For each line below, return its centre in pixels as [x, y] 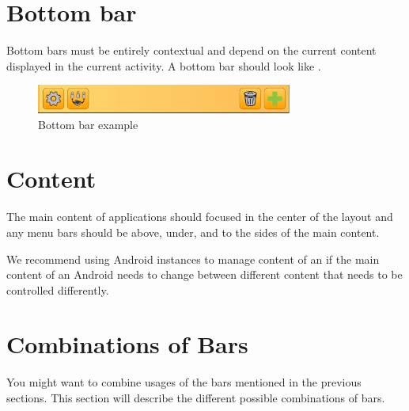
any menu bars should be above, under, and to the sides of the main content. [193, 232]
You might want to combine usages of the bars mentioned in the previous [184, 382]
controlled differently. [58, 289]
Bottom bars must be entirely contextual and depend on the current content [191, 50]
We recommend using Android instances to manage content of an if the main [193, 259]
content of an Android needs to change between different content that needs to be [204, 274]
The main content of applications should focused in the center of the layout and [200, 217]
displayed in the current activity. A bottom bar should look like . [164, 65]
